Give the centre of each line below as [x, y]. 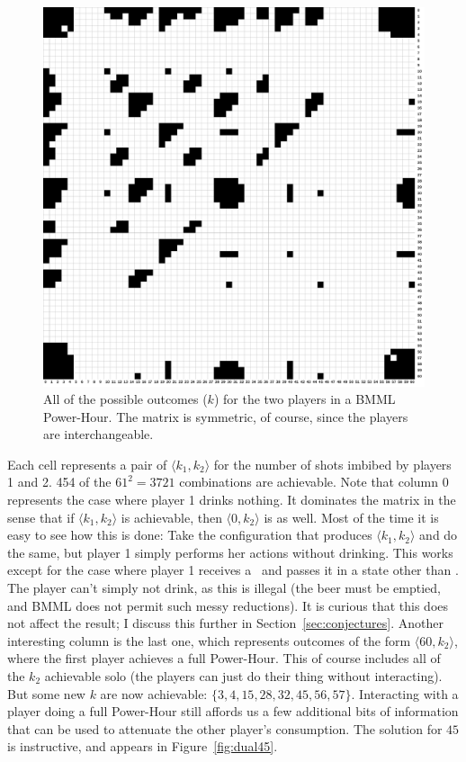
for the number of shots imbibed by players [332, 464]
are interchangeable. [99, 434]
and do [439, 535]
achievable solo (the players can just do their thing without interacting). [243, 676]
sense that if [41, 517]
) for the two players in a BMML [305, 399]
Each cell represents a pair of [87, 464]
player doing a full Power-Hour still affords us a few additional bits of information [233, 711]
